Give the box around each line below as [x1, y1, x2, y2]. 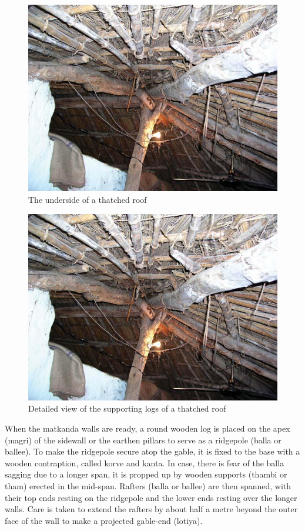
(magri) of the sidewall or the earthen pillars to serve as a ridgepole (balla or [5, 433, 281, 446]
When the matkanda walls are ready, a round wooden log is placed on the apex [5, 422, 290, 435]
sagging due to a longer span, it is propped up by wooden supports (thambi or [5, 468, 287, 480]
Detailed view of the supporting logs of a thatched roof [28, 402, 226, 415]
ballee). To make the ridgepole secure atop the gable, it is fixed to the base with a [5, 445, 300, 457]
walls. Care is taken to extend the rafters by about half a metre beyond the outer [5, 503, 298, 515]
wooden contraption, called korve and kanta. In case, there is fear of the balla [5, 456, 284, 469]
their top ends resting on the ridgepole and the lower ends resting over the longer [5, 491, 297, 503]
